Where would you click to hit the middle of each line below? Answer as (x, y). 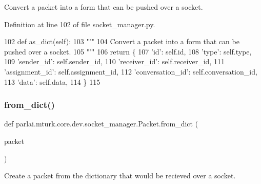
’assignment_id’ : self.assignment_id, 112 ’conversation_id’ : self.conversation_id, (131, 71)
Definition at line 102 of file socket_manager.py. (80, 24)
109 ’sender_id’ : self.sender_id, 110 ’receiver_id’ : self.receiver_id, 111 (114, 61)
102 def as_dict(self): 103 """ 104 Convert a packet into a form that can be (122, 41)
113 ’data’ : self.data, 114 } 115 (52, 81)
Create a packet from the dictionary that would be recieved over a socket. (120, 176)
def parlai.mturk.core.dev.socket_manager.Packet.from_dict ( (101, 124)
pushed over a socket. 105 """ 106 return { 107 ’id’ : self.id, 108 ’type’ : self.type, (128, 51)
